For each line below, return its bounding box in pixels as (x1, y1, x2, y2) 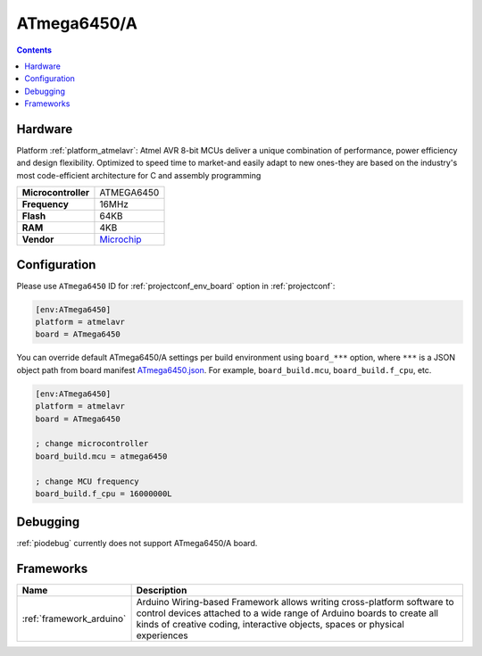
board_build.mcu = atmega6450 (35, 451, 168, 461)
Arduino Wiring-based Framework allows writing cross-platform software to (136, 596, 454, 609)
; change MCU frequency (35, 476, 140, 486)
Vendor (21, 233, 54, 245)
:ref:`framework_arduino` (21, 612, 127, 625)
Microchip (99, 233, 142, 245)
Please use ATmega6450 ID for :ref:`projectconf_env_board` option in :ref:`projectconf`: (16, 280, 336, 291)
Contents (16, 45, 53, 55)
